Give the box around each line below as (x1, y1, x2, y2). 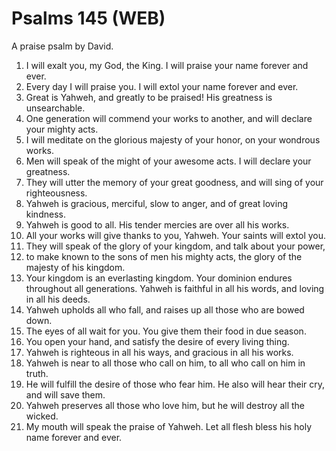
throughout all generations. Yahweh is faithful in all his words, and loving (25, 282, 325, 294)
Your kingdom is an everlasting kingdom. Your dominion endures (25, 272, 293, 284)
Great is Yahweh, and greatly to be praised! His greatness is (25, 91, 273, 103)
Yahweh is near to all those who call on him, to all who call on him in (25, 357, 306, 369)
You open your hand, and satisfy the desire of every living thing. (25, 335, 290, 347)
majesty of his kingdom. (25, 261, 126, 273)
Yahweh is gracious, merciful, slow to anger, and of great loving (25, 197, 288, 209)
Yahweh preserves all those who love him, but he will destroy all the (25, 399, 306, 411)
